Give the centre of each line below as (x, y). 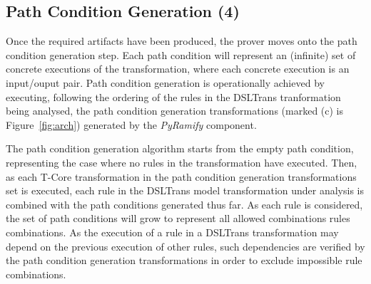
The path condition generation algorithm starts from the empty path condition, (180, 148)
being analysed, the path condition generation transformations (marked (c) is (175, 111)
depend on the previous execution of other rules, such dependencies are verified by (185, 246)
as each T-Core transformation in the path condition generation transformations (181, 176)
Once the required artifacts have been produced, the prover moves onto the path (182, 41)
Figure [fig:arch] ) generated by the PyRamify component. (131, 124)
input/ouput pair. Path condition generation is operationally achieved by (165, 82)
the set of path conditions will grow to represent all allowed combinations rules (178, 218)
